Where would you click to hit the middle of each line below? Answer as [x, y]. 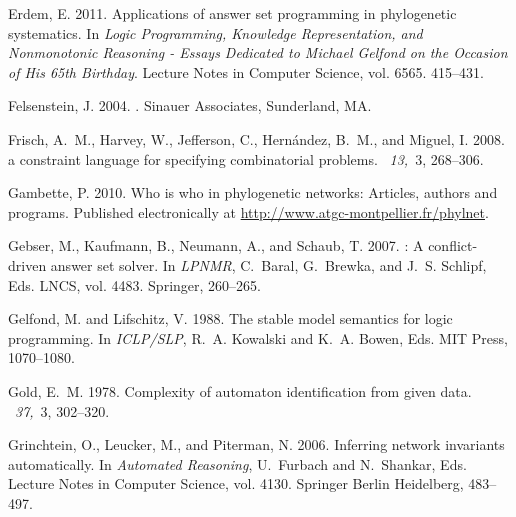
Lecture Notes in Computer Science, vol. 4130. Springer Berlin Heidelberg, [236, 483]
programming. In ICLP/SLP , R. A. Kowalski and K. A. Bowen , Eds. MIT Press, [258, 337]
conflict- [453, 245]
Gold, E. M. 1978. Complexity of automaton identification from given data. [240, 390]
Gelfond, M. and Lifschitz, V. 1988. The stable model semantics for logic [230, 318]
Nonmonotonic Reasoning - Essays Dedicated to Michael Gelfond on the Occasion [258, 52]
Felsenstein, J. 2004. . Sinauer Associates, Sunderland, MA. [190, 105]
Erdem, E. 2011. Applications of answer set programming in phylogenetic [232, 13]
